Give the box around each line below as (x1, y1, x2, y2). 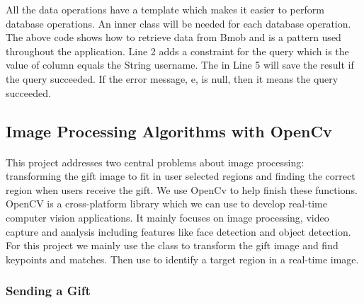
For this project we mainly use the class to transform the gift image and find (6, 238, 339, 253)
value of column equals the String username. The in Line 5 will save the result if (6, 57, 354, 72)
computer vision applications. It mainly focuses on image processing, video (6, 210, 329, 224)
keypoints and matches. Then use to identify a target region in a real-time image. (6, 251, 359, 266)
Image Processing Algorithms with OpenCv (6, 120, 332, 142)
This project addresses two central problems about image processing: (6, 154, 305, 169)
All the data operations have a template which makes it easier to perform (6, 2, 324, 16)
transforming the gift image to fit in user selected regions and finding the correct (6, 168, 356, 183)
